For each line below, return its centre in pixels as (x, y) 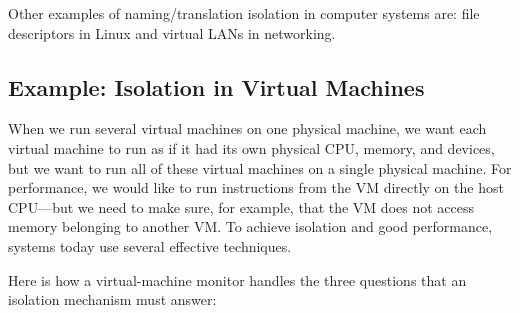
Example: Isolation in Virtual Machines (216, 86)
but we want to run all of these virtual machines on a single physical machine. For (260, 167)
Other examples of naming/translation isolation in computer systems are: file (244, 13)
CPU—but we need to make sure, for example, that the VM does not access (241, 206)
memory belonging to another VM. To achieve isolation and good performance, (250, 226)
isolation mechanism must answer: (112, 299)
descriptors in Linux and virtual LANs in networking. (172, 32)
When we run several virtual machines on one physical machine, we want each (247, 128)
